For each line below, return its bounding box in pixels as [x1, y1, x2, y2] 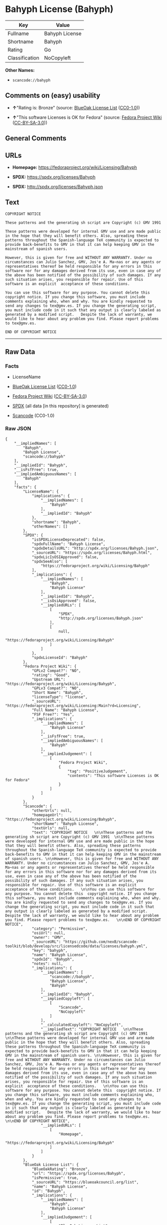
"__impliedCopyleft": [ [40, 996, 90, 1001]
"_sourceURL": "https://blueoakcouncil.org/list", [31, 1180, 139, 1185]
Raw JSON [5, 425, 31, 432]
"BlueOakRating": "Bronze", [31, 1167, 90, 1172]
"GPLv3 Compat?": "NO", [31, 685, 81, 690]
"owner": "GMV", [31, 935, 66, 940]
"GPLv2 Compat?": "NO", [31, 668, 81, 673]
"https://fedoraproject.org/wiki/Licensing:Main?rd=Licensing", [5, 703, 141, 708]
